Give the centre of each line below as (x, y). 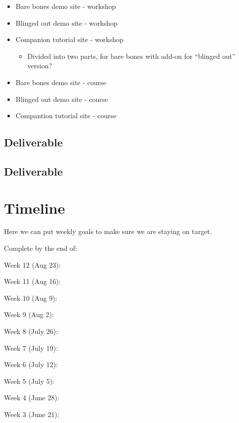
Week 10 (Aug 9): (31, 298)
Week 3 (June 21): (32, 414)
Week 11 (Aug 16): (32, 281)
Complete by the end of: (41, 248)
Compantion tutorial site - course (66, 116)
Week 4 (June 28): (32, 398)
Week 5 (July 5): (29, 381)
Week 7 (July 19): (31, 348)
